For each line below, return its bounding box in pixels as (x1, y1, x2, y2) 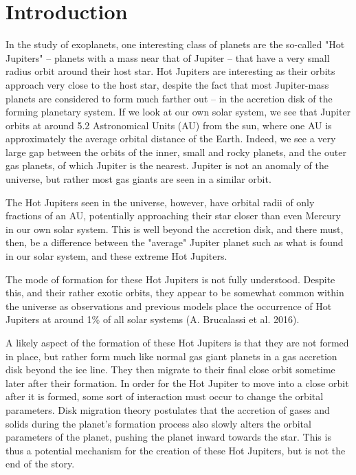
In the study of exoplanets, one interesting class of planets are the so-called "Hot (5, 37, 345, 52)
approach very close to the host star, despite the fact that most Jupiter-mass (5, 77, 329, 91)
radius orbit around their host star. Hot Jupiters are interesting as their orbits (5, 64, 335, 78)
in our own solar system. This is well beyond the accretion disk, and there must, (5, 221, 344, 236)
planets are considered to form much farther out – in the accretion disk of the (5, 91, 333, 105)
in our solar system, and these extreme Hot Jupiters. (5, 249, 227, 263)
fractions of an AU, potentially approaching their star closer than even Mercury (5, 208, 341, 223)
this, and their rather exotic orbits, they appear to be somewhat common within (5, 285, 344, 300)
